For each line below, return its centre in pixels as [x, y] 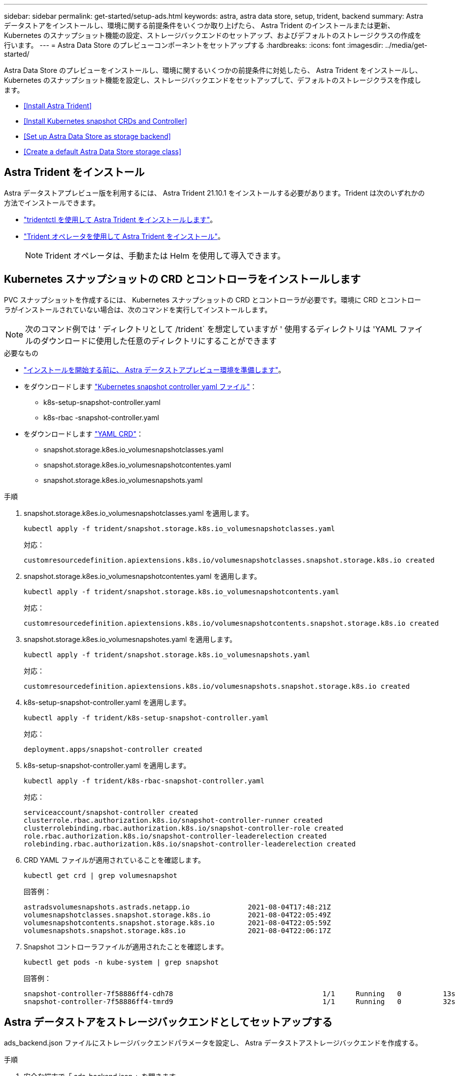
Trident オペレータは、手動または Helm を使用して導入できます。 [165, 255]
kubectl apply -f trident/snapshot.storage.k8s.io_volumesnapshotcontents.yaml [181, 591]
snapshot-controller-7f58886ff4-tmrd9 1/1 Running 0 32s [240, 1001]
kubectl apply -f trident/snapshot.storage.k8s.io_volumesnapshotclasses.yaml [180, 528]
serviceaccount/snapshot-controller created [111, 812]
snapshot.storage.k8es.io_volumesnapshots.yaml [123, 480]
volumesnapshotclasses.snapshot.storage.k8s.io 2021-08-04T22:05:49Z [177, 915]
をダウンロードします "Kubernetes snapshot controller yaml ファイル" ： [140, 386]
